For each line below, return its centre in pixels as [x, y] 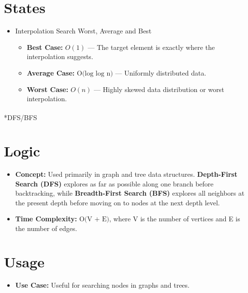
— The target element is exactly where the [151, 47]
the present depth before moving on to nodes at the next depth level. [117, 202]
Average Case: [51, 72]
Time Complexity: [46, 219]
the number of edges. [46, 228]
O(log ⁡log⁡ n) [95, 73]
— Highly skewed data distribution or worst [159, 89]
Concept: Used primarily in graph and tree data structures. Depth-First [126, 174]
